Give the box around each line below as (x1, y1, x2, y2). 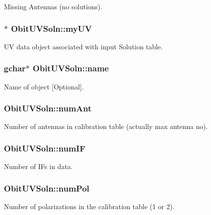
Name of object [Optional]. (4, 81, 84, 91)
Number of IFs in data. (4, 161, 73, 172)
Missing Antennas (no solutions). (4, 1, 103, 11)
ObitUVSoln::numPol (4, 182, 89, 194)
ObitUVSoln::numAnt (4, 102, 92, 114)
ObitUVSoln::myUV (11, 22, 92, 34)
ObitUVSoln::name (33, 62, 109, 74)
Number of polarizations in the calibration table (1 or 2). (4, 201, 175, 212)
